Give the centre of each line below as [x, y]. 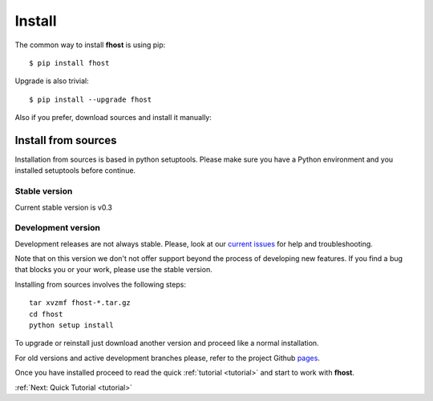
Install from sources [66, 140]
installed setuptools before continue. [75, 170]
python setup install [71, 325]
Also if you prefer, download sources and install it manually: [113, 118]
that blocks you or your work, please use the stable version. [113, 270]
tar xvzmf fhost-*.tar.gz [80, 303]
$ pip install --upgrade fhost [91, 99]
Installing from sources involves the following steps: [100, 284]
